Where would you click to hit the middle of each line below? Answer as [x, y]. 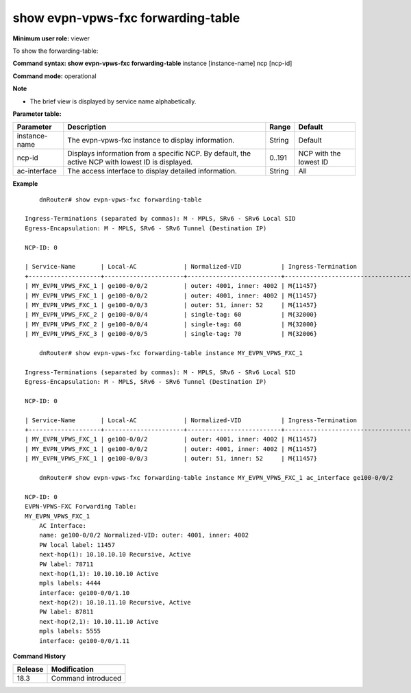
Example [25, 184]
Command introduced [86, 679]
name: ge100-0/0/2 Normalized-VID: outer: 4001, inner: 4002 [144, 535]
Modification [72, 670]
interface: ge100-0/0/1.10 [84, 593]
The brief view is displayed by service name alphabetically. [113, 101]
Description [87, 127]
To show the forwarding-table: [55, 51]
